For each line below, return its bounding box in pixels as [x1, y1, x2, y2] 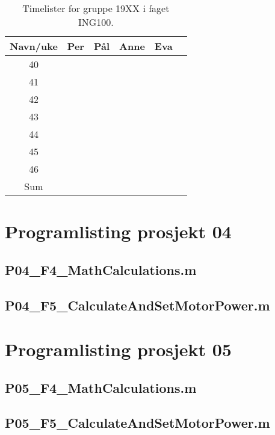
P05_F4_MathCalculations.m [5, 378, 197, 396]
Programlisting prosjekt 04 [5, 219, 232, 244]
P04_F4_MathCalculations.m [5, 260, 197, 279]
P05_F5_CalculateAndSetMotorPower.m [5, 413, 270, 432]
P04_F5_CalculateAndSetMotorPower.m [5, 295, 270, 314]
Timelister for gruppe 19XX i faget [22, 1, 170, 15]
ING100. [78, 15, 114, 29]
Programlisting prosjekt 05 [5, 337, 232, 362]
